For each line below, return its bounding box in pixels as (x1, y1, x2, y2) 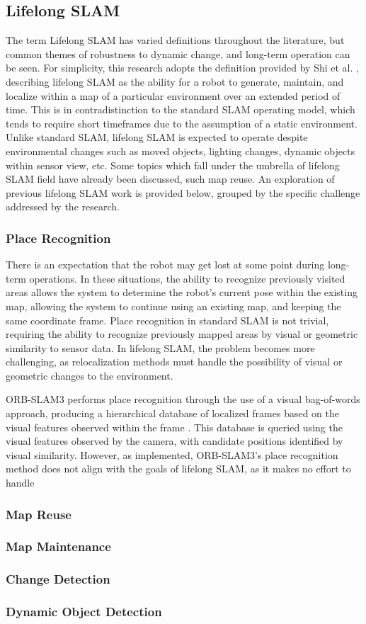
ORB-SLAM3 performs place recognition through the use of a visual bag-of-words (6, 392, 360, 407)
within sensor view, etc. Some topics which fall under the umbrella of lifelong (6, 157, 340, 172)
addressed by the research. (6, 199, 120, 214)
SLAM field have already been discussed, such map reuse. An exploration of (6, 171, 335, 186)
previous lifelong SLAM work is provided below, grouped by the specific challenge (6, 185, 360, 200)
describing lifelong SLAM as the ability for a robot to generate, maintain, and (6, 74, 344, 89)
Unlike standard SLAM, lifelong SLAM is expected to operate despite (6, 130, 308, 144)
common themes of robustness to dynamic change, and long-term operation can (6, 46, 350, 61)
